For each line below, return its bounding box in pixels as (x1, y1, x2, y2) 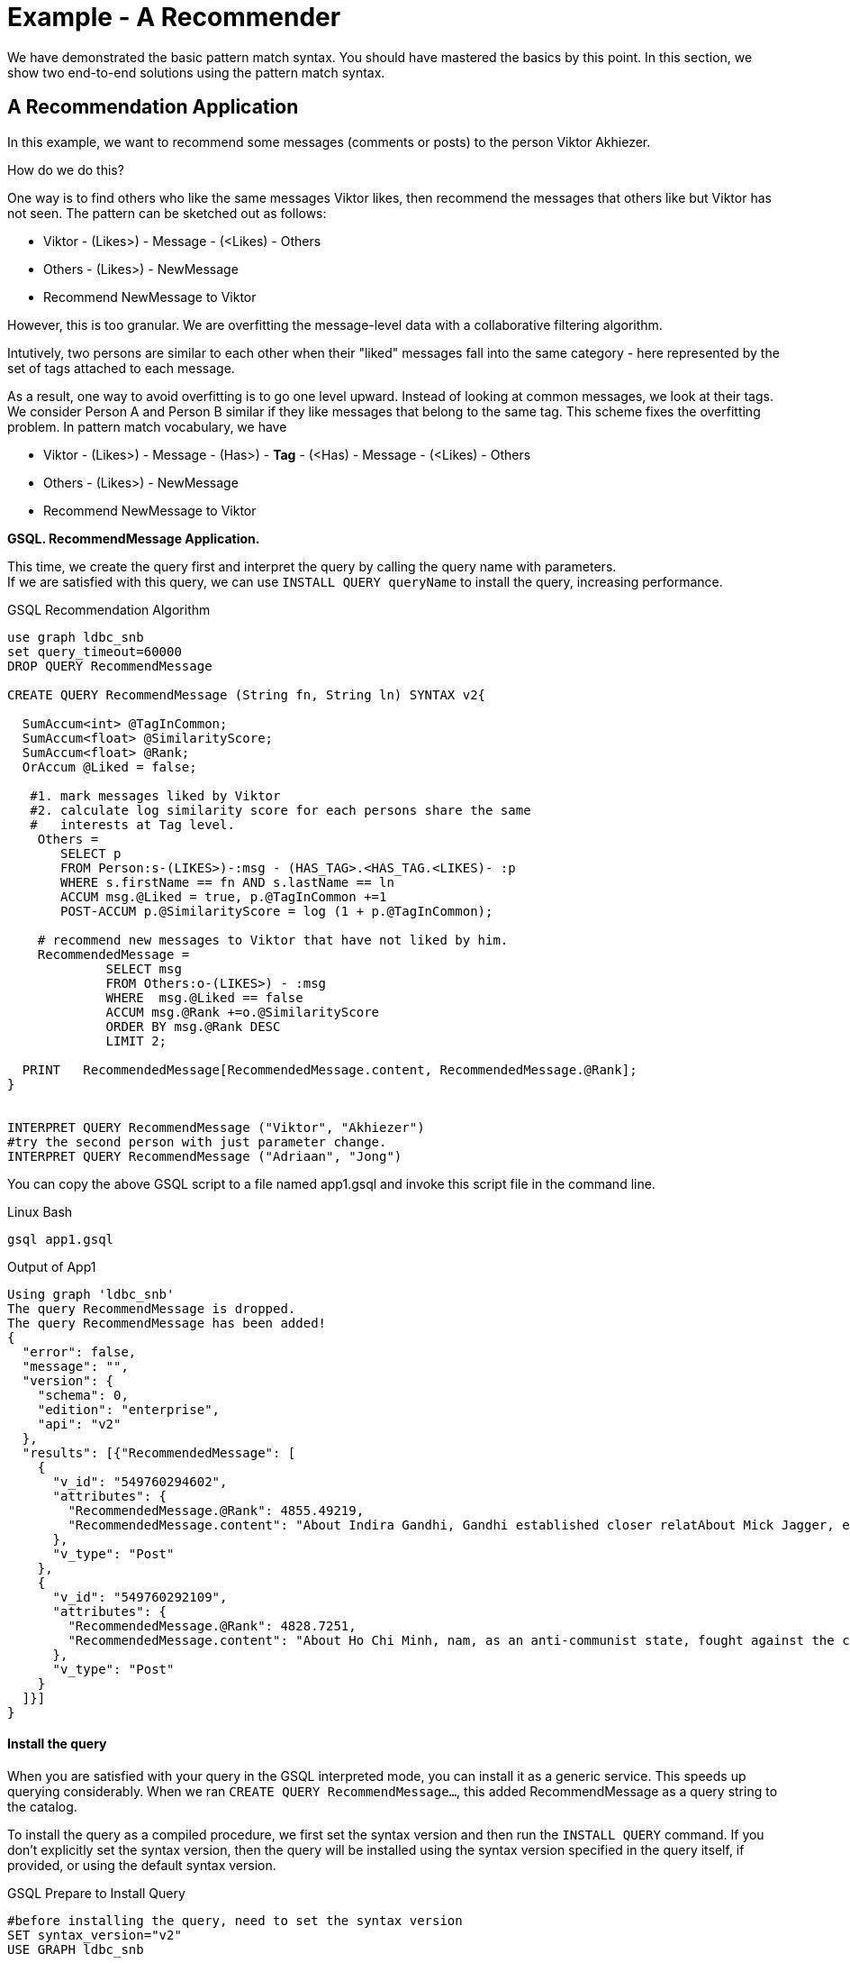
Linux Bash (7, 1203, 73, 1219)
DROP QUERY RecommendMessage (7, 658, 212, 673)
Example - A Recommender (7, 2, 341, 32)
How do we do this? (7, 161, 124, 178)
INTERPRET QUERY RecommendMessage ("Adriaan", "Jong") (7, 1148, 402, 1164)
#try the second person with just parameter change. (7, 1134, 387, 1149)
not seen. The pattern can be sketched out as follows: (7, 205, 327, 221)
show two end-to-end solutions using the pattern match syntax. (7, 64, 385, 80)
